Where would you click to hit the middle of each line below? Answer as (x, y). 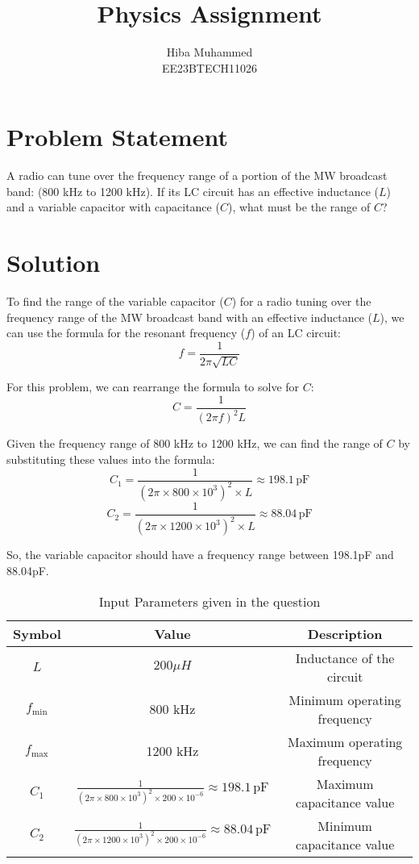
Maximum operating (345, 741)
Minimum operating (345, 699)
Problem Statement (117, 137)
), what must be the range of (299, 207)
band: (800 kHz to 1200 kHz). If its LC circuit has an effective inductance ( (193, 191)
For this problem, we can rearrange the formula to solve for (153, 387)
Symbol (37, 633)
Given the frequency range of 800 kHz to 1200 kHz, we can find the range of (195, 443)
